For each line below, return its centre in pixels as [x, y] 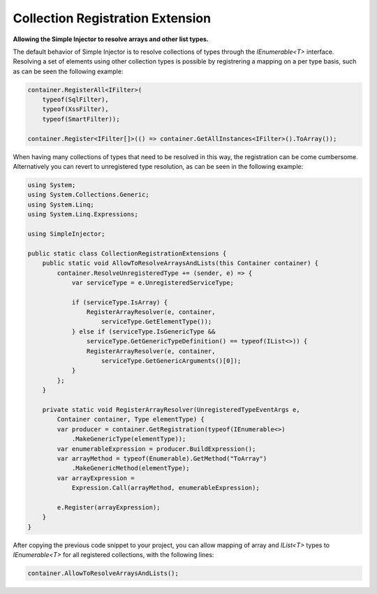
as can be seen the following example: [68, 71]
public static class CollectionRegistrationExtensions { [127, 253]
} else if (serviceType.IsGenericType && [143, 331]
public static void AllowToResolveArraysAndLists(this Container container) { [180, 263]
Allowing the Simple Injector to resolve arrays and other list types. [111, 39]
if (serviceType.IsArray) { [119, 302]
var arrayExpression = [96, 478]
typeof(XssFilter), [76, 109]
